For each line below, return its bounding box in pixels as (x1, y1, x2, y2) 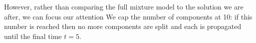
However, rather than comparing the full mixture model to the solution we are (4, 1, 244, 11)
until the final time (4, 30, 62, 41)
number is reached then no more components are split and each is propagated (4, 21, 242, 31)
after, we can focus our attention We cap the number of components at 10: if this (4, 11, 253, 21)
